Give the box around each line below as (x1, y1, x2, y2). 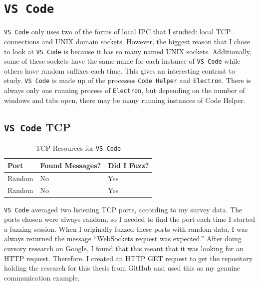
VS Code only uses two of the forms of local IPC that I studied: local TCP (4, 26, 231, 37)
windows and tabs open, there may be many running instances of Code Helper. (4, 95, 246, 105)
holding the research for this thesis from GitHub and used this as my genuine (4, 263, 241, 273)
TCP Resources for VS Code (35, 143, 121, 153)
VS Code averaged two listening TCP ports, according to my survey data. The (4, 204, 243, 214)
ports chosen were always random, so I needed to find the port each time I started (4, 214, 255, 224)
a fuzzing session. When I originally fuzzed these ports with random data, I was (4, 223, 248, 234)
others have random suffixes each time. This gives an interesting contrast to (4, 65, 236, 76)
